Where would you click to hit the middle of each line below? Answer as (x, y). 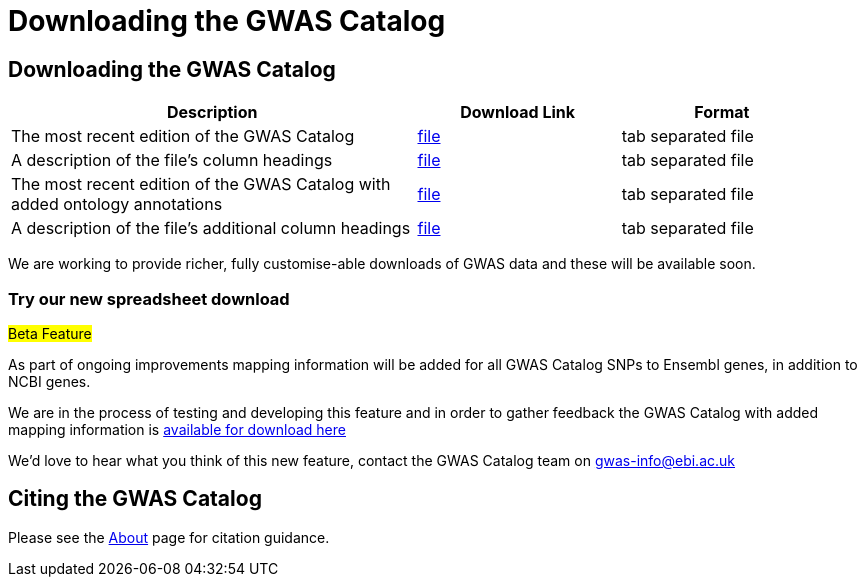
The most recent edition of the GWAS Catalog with (201, 184)
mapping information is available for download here (177, 429)
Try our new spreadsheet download (149, 298)
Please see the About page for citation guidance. (169, 537)
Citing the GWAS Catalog (135, 499)
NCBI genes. (49, 381)
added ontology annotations (117, 204)
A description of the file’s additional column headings (211, 228)
